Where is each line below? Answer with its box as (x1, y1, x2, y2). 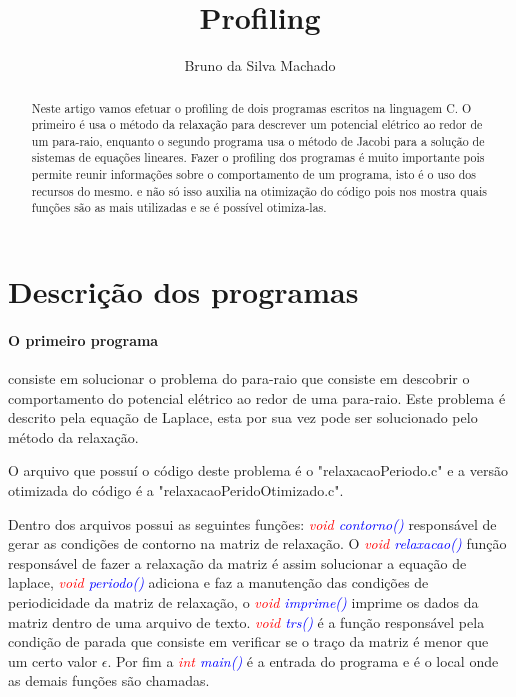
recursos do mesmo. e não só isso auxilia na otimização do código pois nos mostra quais (31, 182, 487, 199)
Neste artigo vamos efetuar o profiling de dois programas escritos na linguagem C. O (31, 99, 472, 116)
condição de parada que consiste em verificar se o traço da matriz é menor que (8, 631, 489, 652)
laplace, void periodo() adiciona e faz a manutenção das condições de (8, 572, 429, 593)
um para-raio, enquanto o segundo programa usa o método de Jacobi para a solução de (31, 132, 485, 149)
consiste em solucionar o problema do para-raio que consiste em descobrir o (8, 368, 470, 389)
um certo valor (8, 650, 98, 671)
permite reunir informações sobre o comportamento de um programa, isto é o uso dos (31, 166, 476, 183)
